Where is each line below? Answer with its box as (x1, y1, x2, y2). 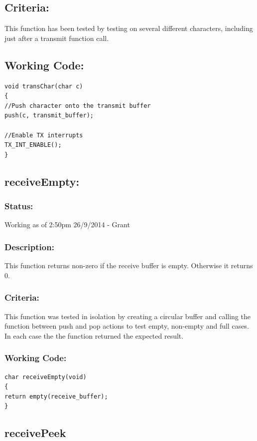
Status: (4, 200, 33, 212)
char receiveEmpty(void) (4, 373, 87, 381)
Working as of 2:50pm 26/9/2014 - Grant (4, 219, 130, 230)
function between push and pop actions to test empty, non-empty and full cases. (4, 321, 249, 331)
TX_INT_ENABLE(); (4, 141, 62, 149)
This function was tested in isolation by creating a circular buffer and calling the (4, 311, 251, 321)
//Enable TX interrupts (4, 131, 83, 139)
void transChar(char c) (4, 82, 83, 90)
